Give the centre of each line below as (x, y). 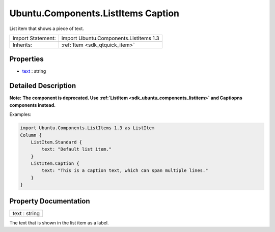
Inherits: (22, 45)
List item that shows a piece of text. (47, 28)
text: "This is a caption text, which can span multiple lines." (125, 171)
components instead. (33, 105)
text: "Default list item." (77, 149)
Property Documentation (50, 201)
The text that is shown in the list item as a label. (59, 223)
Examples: (20, 114)
